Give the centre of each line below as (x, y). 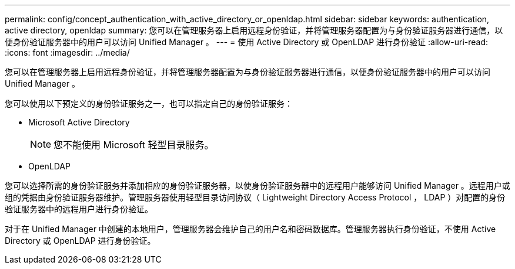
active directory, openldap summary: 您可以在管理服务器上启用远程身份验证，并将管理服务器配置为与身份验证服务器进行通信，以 (254, 30)
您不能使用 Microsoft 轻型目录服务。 (134, 145)
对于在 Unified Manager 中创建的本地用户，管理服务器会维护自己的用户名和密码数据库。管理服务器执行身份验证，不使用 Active (250, 229)
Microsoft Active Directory (79, 122)
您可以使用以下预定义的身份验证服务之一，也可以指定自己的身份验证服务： (149, 103)
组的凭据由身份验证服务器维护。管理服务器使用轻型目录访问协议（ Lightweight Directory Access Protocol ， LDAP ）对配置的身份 (255, 197)
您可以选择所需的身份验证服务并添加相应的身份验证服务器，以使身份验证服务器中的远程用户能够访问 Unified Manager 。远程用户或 (257, 185)
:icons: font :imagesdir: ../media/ (67, 52)
